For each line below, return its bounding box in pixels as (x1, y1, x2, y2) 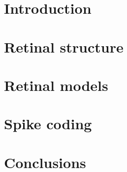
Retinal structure (4, 36, 124, 57)
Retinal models (4, 75, 108, 95)
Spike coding (4, 114, 92, 134)
